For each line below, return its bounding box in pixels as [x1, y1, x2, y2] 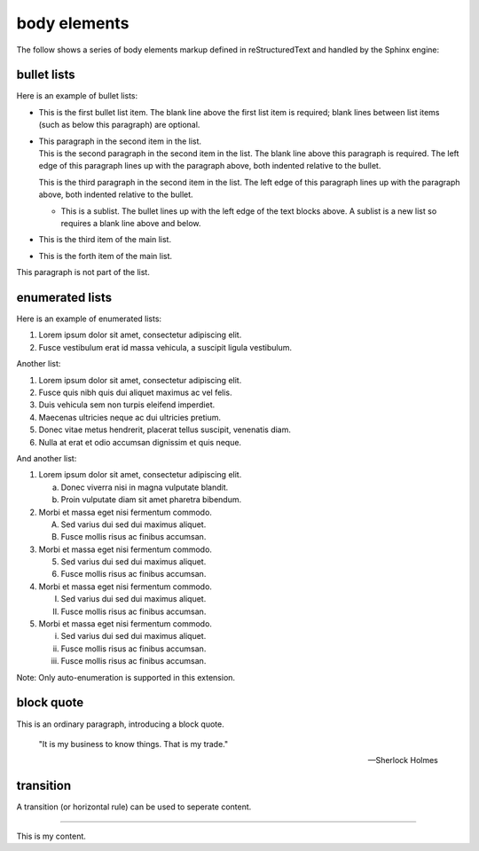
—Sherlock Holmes [367, 755, 438, 766]
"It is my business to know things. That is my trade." [38, 738, 229, 749]
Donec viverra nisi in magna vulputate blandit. [60, 482, 229, 492]
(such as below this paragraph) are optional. [38, 120, 200, 130]
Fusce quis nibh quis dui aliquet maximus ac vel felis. [38, 387, 232, 398]
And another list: [16, 453, 77, 463]
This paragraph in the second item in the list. [38, 136, 202, 146]
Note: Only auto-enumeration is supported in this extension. [16, 672, 235, 682]
